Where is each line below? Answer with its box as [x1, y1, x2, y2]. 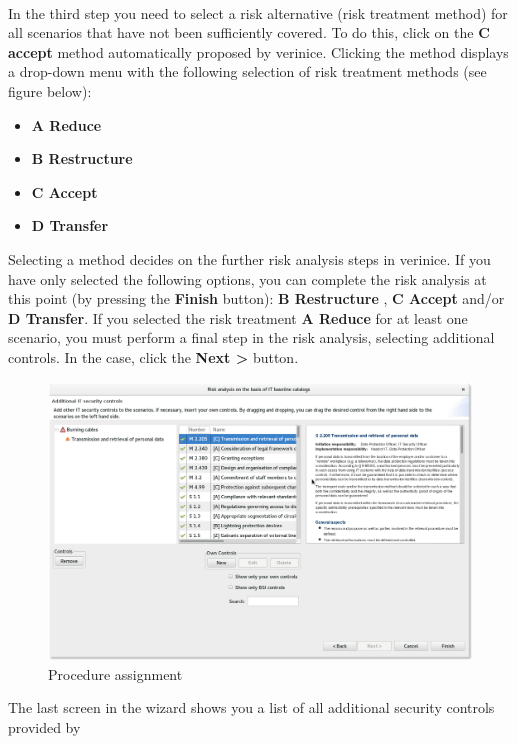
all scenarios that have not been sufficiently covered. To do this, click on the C [8, 22, 490, 43]
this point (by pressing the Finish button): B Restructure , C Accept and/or [8, 288, 505, 309]
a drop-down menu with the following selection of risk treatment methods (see [8, 61, 487, 82]
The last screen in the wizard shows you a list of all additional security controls [8, 697, 495, 718]
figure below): [8, 80, 92, 101]
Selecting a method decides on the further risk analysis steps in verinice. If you [8, 248, 491, 269]
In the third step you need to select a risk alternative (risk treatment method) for [8, 2, 508, 23]
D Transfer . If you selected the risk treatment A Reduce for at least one [8, 307, 468, 328]
